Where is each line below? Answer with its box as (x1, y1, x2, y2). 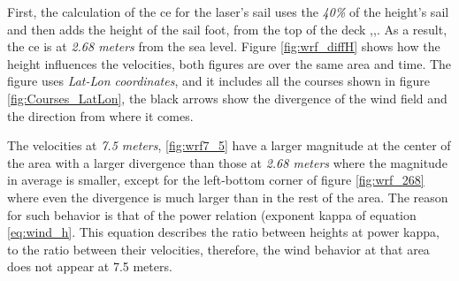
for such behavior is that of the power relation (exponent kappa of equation (7, 205, 417, 224)
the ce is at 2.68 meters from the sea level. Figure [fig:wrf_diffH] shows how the (7, 37, 440, 56)
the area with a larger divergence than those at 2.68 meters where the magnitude (7, 153, 448, 171)
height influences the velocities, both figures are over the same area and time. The (7, 54, 452, 72)
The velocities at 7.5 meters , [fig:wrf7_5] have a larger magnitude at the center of (7, 136, 451, 155)
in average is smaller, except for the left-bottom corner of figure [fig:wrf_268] (7, 171, 425, 189)
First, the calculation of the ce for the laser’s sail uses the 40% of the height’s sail (7, 3, 449, 20)
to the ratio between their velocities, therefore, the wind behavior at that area (7, 239, 430, 258)
